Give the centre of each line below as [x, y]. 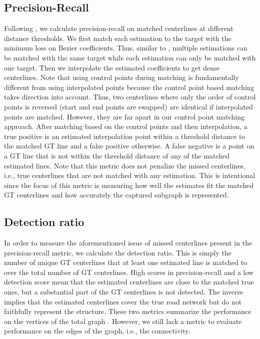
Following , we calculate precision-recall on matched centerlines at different [119, 28]
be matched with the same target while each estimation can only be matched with [130, 57]
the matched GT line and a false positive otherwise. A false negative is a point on [129, 146]
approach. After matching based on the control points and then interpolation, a [126, 126]
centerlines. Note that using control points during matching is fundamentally [121, 77]
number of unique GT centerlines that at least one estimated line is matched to [126, 262]
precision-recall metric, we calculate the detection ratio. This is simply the [118, 252]
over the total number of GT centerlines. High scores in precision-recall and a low [129, 272]
